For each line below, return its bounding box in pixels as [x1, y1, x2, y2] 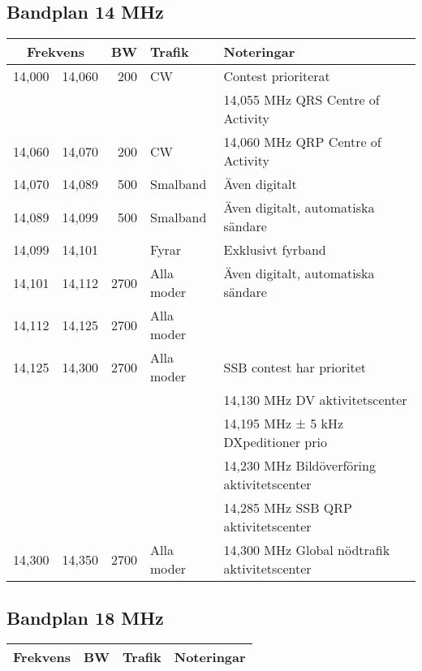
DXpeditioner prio [223, 432, 327, 452]
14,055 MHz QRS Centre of [223, 90, 380, 110]
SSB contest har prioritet [223, 357, 367, 376]
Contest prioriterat [223, 67, 330, 86]
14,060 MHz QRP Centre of [223, 132, 381, 152]
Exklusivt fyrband [223, 240, 326, 260]
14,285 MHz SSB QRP [223, 498, 352, 518]
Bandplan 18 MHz [6, 604, 164, 630]
